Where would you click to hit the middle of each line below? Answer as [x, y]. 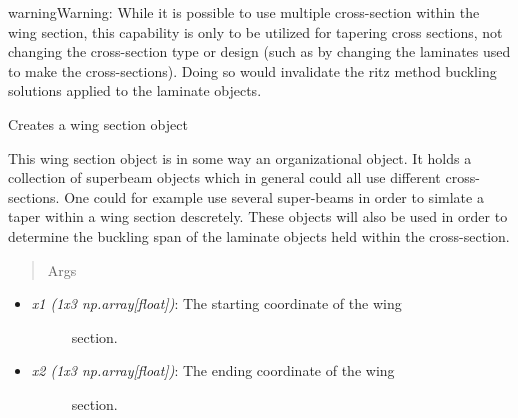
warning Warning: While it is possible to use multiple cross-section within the [244, 12]
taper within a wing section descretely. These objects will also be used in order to [258, 216]
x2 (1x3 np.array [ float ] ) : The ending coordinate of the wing [213, 370]
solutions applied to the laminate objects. [135, 90]
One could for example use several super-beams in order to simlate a [274, 196]
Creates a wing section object [98, 123]
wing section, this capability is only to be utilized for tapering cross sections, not [255, 31]
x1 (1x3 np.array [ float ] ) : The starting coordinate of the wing [216, 303]
